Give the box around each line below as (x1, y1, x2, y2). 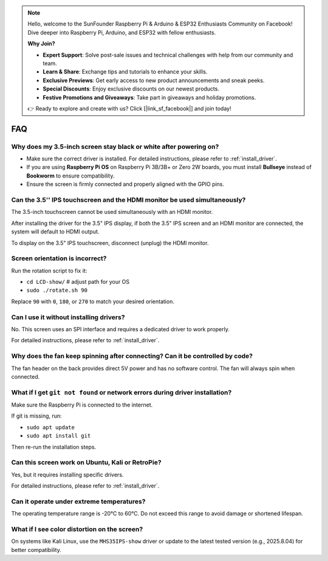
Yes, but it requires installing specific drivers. (11, 471, 124, 478)
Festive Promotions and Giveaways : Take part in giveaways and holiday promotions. (43, 94, 256, 101)
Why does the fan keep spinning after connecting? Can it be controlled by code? (11, 352, 253, 360)
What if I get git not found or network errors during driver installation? (11, 388, 232, 396)
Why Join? (27, 40, 55, 47)
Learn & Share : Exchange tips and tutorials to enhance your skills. (43, 68, 208, 75)
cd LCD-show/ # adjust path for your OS (26, 278, 130, 286)
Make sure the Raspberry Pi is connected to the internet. (11, 401, 153, 408)
